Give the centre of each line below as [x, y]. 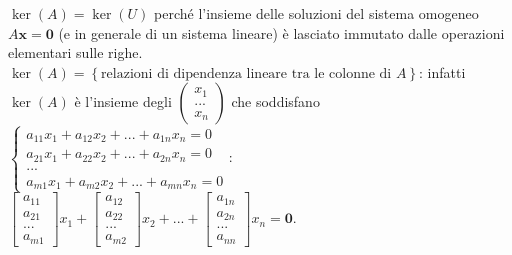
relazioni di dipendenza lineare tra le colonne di [246, 73]
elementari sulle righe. [75, 52]
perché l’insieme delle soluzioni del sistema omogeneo [316, 13]
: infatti [442, 71]
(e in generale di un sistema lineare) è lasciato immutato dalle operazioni [281, 32]
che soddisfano [275, 101]
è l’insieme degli [123, 101]
